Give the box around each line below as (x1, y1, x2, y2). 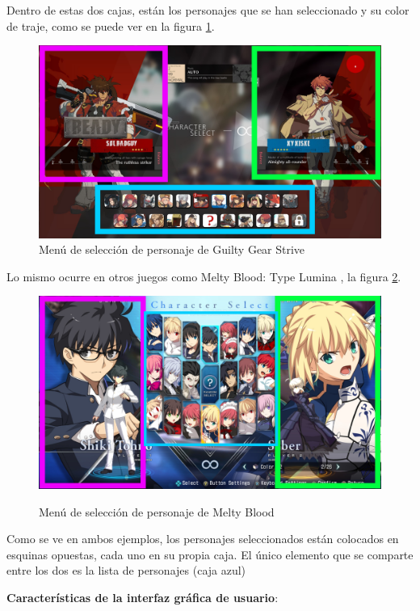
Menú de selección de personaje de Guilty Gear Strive (39, 241, 305, 258)
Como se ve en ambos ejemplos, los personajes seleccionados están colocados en (6, 530, 399, 547)
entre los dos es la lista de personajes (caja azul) (6, 562, 246, 579)
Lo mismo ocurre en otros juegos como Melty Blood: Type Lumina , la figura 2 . (6, 268, 401, 284)
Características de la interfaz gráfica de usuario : (6, 588, 279, 605)
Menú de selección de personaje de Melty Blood (39, 503, 275, 520)
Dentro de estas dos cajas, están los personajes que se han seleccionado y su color (6, 2, 409, 18)
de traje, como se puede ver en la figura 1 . (6, 17, 215, 34)
